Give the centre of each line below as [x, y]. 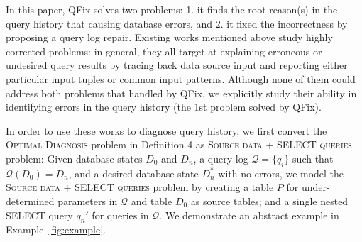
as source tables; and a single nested [269, 200]
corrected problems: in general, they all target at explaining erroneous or [164, 51]
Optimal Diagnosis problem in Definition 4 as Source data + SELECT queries [179, 144]
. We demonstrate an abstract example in [249, 215]
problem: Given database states [74, 158]
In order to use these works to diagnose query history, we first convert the [166, 130]
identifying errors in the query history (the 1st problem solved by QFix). [164, 107]
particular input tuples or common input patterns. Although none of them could [181, 78]
